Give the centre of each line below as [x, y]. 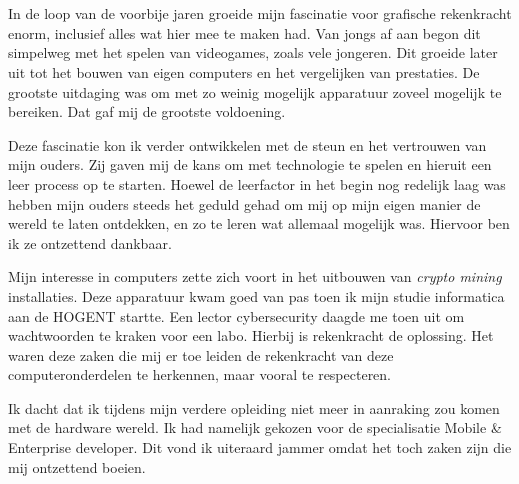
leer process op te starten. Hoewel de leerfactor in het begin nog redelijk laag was [257, 183]
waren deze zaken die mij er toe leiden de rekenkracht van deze [201, 354]
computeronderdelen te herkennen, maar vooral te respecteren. [200, 374]
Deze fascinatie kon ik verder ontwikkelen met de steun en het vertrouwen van [247, 144]
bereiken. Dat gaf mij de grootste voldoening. [147, 111]
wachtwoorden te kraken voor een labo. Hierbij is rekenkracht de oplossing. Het [251, 335]
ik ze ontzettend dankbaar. [90, 242]
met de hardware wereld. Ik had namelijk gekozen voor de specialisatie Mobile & [255, 427]
